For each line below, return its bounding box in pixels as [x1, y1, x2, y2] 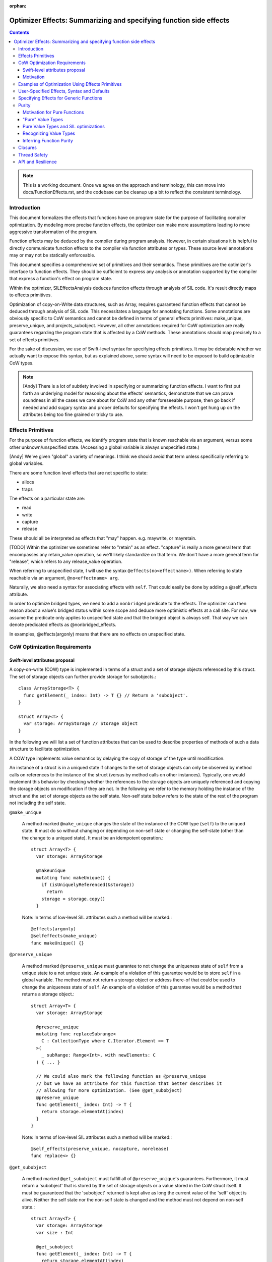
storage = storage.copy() [41, 896, 106, 902]
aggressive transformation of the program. [9, 229, 98, 235]
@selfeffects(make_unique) [31, 933, 98, 939]
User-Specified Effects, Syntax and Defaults [18, 88, 110, 94]
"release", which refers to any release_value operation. [9, 558, 123, 565]
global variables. [9, 460, 44, 466]
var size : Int [36, 1230, 74, 1235]
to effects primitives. [9, 292, 52, 298]
